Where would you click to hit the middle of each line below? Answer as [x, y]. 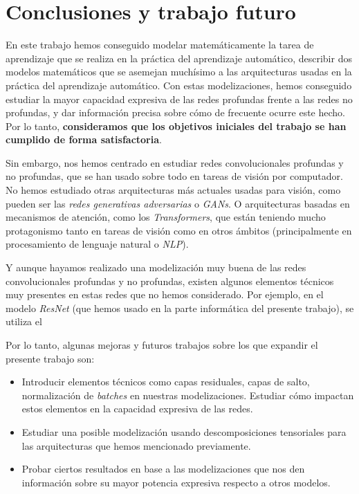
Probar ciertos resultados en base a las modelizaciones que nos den [163, 469]
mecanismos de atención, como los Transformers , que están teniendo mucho [166, 217]
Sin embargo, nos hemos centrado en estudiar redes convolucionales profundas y [175, 162]
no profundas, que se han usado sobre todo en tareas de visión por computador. [174, 176]
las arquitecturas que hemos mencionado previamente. [136, 445]
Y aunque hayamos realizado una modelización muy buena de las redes [156, 267]
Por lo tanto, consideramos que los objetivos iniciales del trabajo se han [176, 126]
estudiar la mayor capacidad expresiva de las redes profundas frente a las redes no [179, 99]
